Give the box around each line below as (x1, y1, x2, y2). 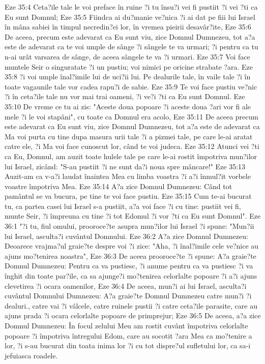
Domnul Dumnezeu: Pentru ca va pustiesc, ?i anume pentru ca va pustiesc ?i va (5, 260, 253, 271)
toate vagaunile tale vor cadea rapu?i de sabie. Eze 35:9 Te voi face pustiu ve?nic (5, 81, 257, 92)
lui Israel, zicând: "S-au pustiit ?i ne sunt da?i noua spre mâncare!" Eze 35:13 (5, 161, 246, 171)
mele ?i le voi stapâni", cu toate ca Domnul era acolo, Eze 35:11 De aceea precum (5, 111, 258, 122)
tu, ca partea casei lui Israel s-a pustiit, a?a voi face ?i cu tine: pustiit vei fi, (5, 200, 241, 211)
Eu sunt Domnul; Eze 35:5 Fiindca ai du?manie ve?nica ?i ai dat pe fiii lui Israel (5, 11, 255, 22)
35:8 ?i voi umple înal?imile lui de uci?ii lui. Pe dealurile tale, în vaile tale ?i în (5, 71, 251, 82)
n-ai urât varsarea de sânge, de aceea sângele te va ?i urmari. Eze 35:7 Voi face (5, 51, 250, 62)
